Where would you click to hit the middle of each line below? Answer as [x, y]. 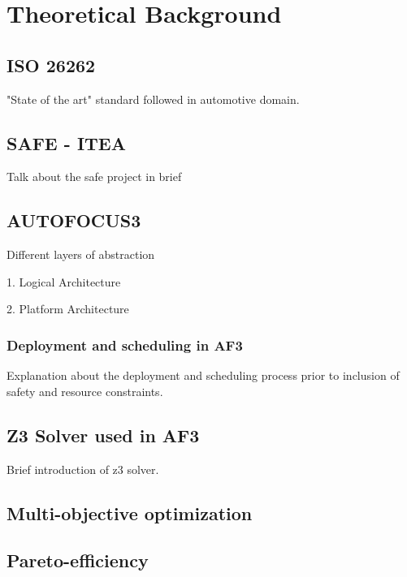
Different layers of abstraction [81, 254]
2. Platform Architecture [68, 309]
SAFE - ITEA [66, 142]
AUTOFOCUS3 [74, 220]
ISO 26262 [51, 65]
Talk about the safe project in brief [94, 177]
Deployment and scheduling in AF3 [125, 344]
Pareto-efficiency [78, 560]
